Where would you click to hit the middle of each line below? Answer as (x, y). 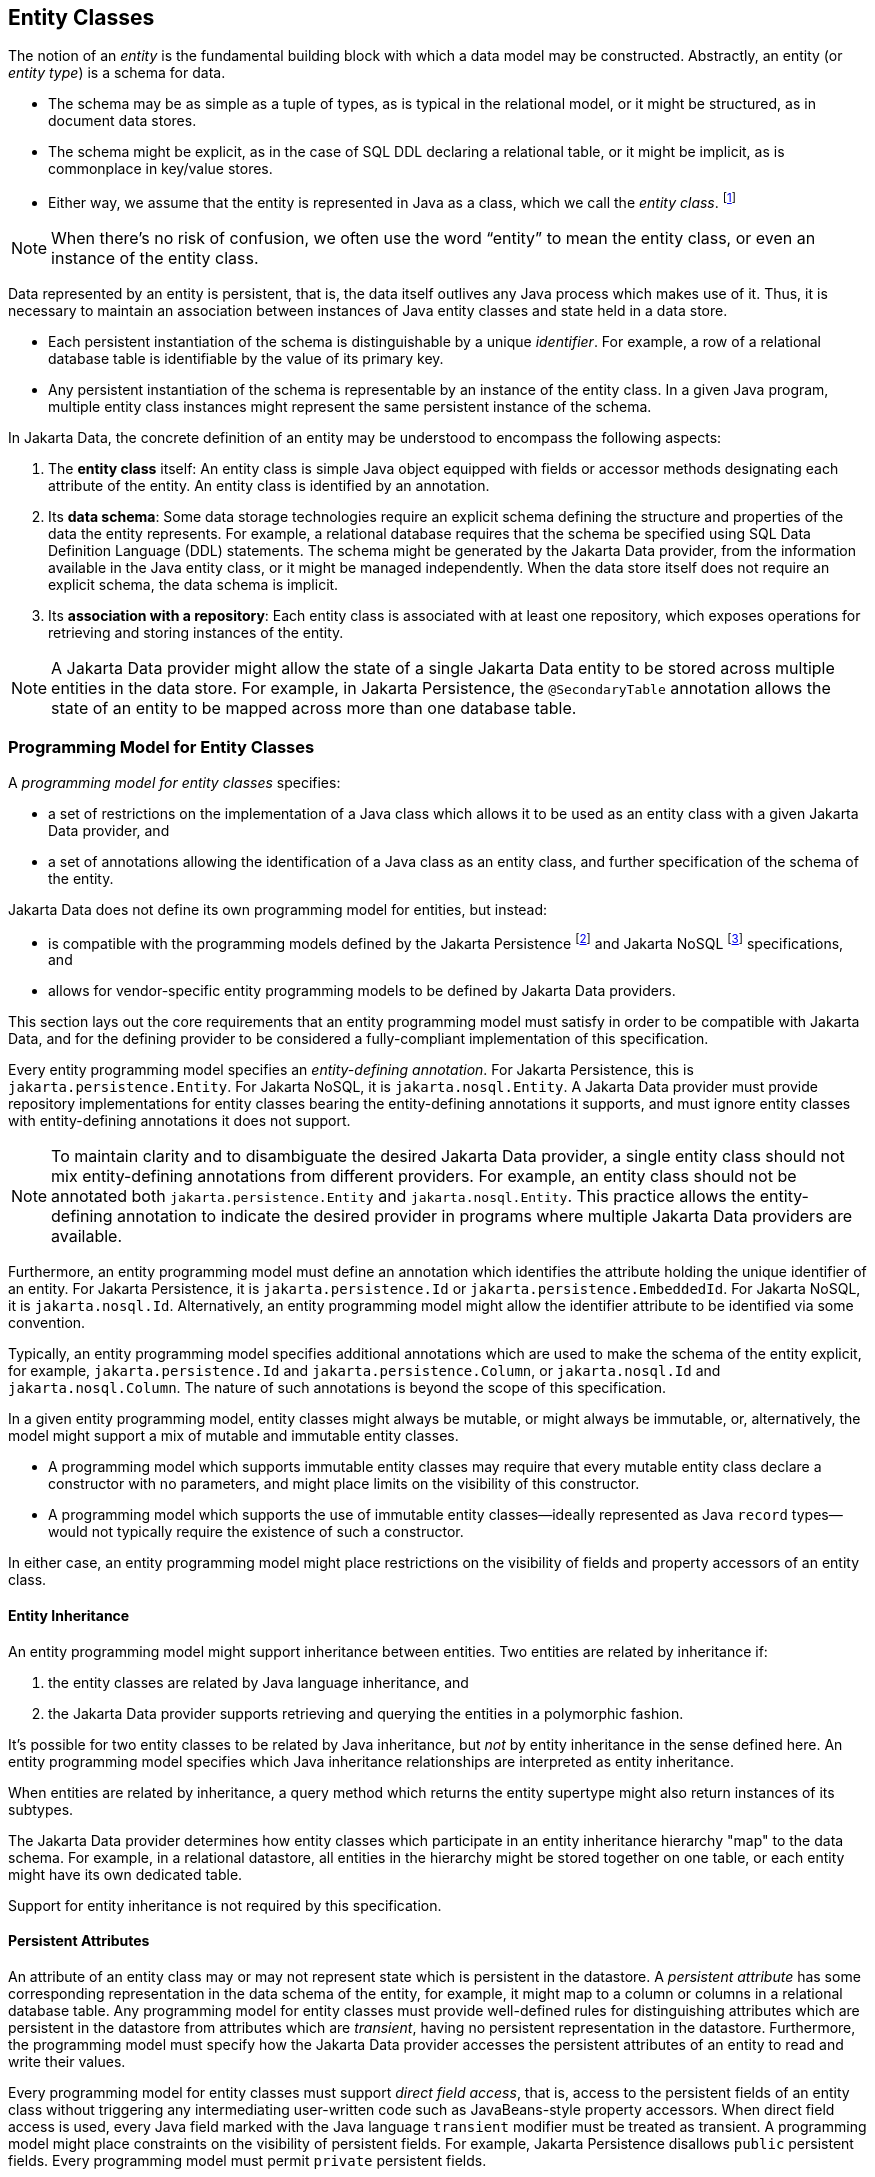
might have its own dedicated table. (125, 1874)
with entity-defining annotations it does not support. (179, 1121)
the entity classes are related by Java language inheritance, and (258, 1682)
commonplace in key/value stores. (160, 169)
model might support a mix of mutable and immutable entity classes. (233, 1436)
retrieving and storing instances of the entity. (196, 633)
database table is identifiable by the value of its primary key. (246, 359)
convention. (47, 1323)
